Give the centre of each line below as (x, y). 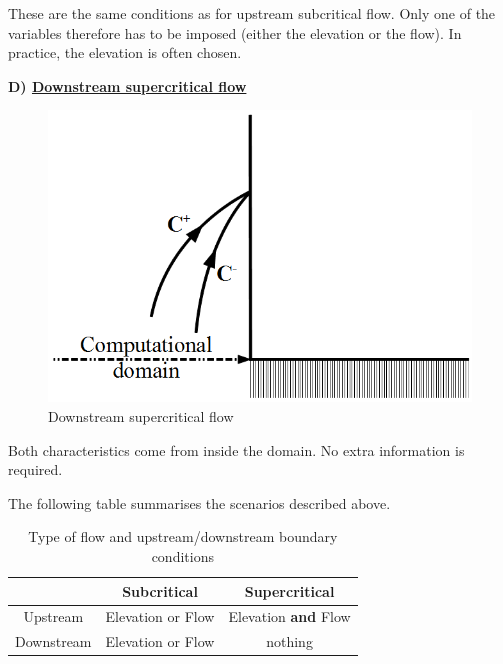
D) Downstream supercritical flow (127, 85)
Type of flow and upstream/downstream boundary (183, 536)
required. (35, 469)
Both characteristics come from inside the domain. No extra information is (236, 449)
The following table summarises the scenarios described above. (199, 502)
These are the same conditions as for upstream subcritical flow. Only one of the (252, 13)
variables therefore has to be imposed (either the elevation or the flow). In (235, 32)
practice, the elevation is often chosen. (125, 52)
